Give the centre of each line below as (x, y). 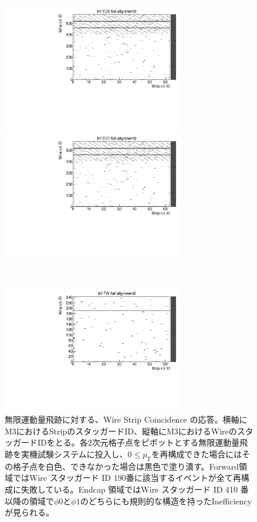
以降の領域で (29, 501)
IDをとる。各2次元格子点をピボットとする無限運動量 (138, 442)
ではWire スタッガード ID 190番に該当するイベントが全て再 (127, 478)
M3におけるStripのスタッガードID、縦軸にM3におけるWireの (121, 431)
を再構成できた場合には (197, 454)
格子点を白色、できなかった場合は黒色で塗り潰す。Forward (126, 466)
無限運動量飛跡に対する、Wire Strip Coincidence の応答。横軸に (126, 419)
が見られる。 (29, 512)
